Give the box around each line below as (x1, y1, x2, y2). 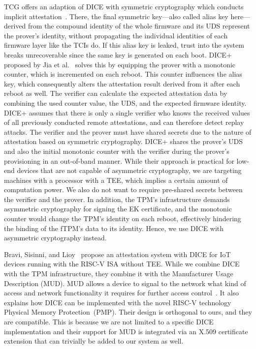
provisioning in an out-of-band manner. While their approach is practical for (4, 155, 234, 166)
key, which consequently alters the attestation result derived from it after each (4, 78, 240, 88)
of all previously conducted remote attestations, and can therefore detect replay (4, 117, 244, 127)
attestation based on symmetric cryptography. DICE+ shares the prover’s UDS (4, 136, 243, 146)
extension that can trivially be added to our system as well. (4, 336, 184, 346)
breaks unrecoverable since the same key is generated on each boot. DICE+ (4, 49, 232, 59)
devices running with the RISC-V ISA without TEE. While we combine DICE (4, 259, 240, 269)
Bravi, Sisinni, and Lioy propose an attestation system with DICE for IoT (4, 249, 231, 259)
